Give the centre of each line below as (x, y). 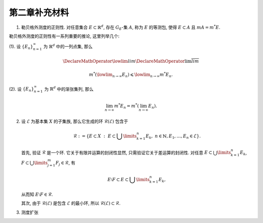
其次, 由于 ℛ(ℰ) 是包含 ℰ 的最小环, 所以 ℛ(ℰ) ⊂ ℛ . (71, 203)
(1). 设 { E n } (21, 47)
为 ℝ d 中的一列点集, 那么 (68, 46)
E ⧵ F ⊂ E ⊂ (118, 179)
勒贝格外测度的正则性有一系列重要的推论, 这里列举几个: (64, 36)
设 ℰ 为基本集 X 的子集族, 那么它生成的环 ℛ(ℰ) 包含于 (75, 121)
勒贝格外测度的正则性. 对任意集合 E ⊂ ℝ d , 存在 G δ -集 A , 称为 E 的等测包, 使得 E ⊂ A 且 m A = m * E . (121, 27)
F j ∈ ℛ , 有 (65, 163)
